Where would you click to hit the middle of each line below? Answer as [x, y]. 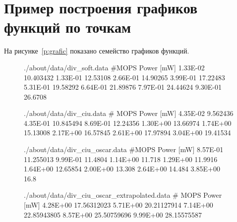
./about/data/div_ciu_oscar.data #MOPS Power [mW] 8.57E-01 [124, 149]
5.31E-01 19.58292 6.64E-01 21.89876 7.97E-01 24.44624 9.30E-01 [123, 87]
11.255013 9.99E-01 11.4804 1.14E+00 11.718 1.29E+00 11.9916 [121, 159]
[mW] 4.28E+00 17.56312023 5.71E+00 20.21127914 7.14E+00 [118, 205]
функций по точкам [68, 27]
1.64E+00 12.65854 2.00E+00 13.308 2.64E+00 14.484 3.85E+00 [122, 169]
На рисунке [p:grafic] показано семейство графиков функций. [97, 51]
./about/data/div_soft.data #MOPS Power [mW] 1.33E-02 [114, 67]
